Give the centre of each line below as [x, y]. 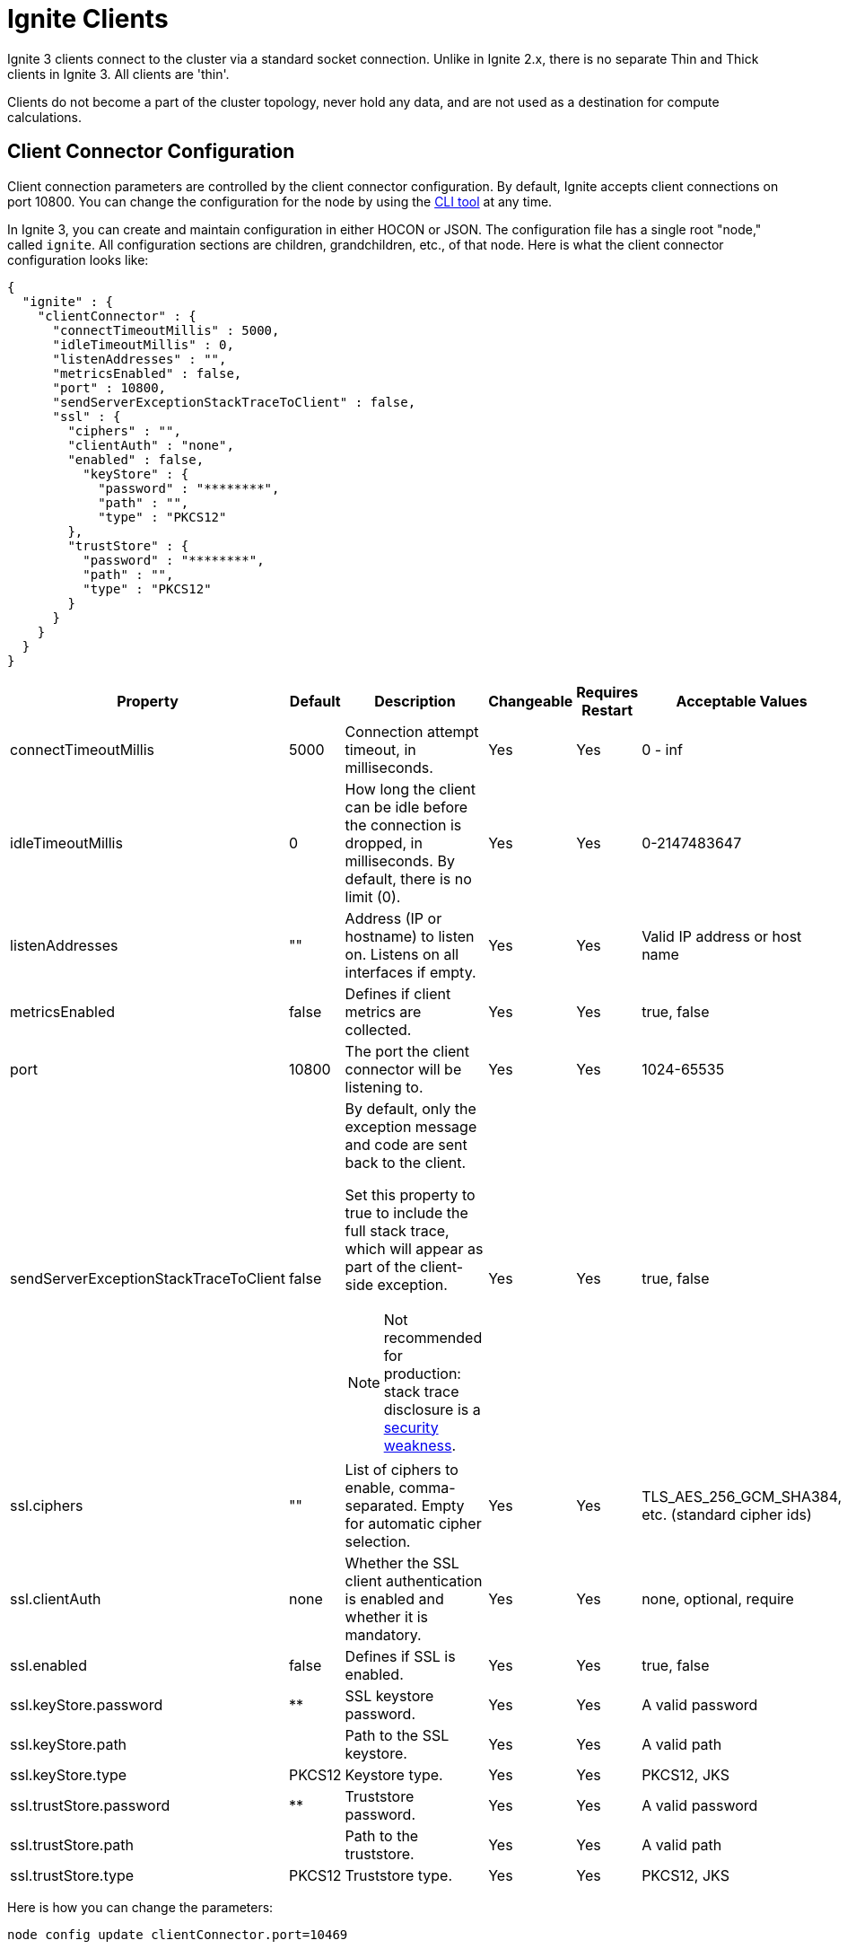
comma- [427, 1487]
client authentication [414, 1580]
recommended [433, 1337]
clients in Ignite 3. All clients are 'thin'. [118, 74]
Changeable [531, 701]
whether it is [386, 1616]
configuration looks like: [78, 259]
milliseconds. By [400, 860]
